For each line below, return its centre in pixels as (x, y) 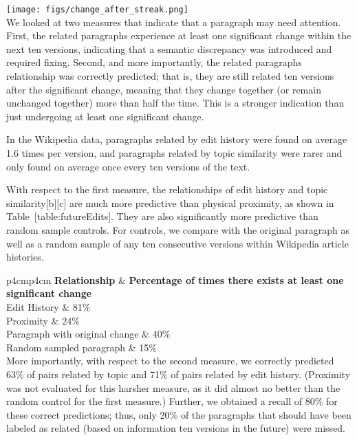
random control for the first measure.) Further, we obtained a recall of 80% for (172, 401)
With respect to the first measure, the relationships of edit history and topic (167, 189)
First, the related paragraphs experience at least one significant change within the (179, 35)
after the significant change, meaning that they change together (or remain (164, 89)
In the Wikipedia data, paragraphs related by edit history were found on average (177, 139)
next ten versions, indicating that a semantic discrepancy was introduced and (169, 48)
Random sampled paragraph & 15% (82, 347)
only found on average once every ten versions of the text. (128, 166)
